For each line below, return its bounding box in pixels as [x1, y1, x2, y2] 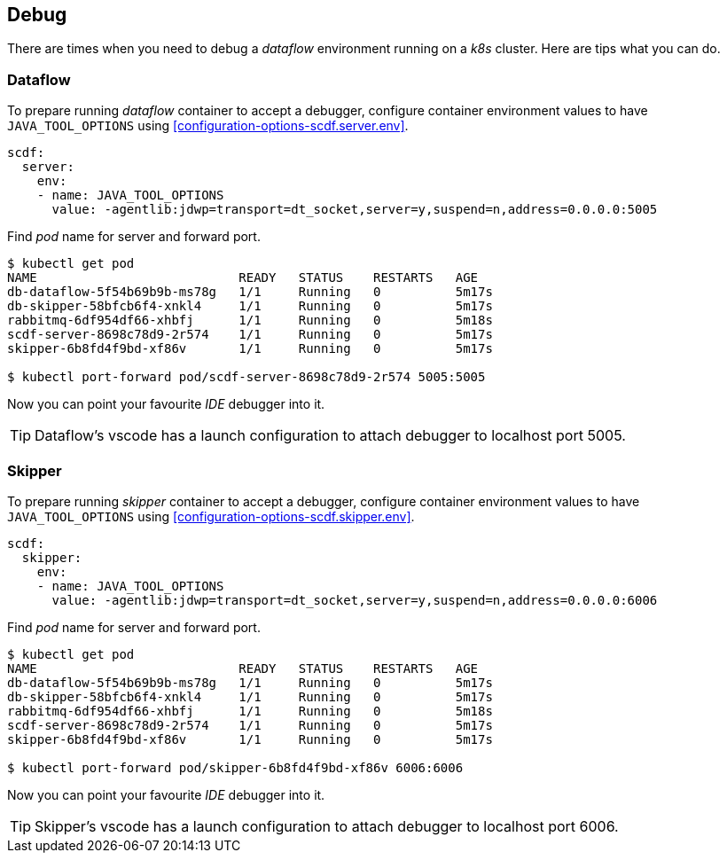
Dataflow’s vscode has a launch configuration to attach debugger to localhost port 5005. [35, 426, 626, 445]
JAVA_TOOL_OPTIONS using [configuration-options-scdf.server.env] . [7, 118, 409, 134]
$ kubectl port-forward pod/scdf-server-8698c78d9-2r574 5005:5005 [7, 370, 486, 385]
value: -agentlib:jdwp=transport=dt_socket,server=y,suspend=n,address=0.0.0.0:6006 [51, 592, 658, 607]
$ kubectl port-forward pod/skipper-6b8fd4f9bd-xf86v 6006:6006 [7, 760, 464, 775]
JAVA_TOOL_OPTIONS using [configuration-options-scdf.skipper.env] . [7, 508, 415, 524]
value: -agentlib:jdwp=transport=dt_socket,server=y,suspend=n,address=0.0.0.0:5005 [51, 202, 658, 217]
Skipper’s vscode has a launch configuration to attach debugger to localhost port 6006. [35, 817, 619, 835]
